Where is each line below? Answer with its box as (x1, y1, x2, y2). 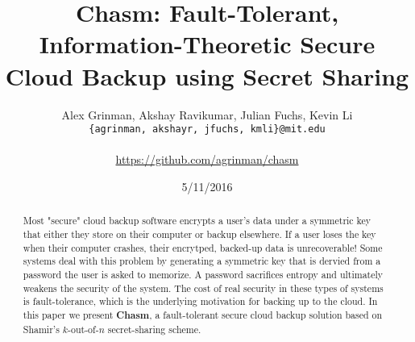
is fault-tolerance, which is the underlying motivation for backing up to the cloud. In (23, 294, 378, 308)
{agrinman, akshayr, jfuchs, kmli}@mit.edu (89, 123, 326, 136)
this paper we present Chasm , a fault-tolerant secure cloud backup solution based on (23, 307, 383, 322)
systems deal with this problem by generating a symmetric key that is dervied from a (23, 254, 381, 268)
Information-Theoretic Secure (39, 27, 376, 60)
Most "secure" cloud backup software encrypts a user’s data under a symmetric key (23, 214, 371, 227)
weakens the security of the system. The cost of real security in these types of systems (23, 281, 384, 294)
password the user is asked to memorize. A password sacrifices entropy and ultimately (23, 267, 384, 281)
